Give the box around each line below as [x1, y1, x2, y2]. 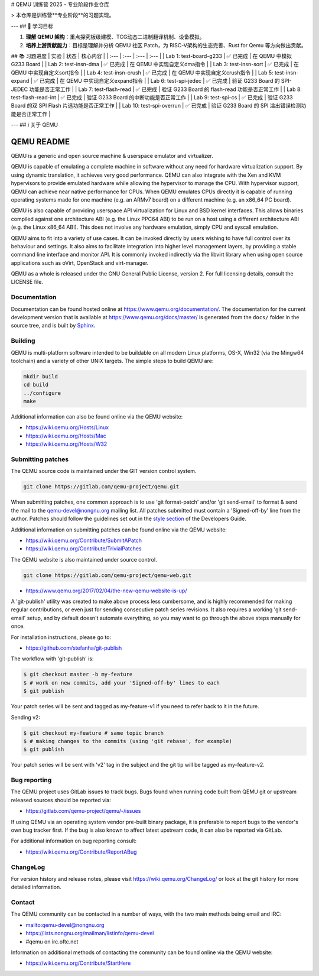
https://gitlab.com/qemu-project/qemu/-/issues [25, 808, 141, 815]
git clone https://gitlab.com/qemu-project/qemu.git [23, 484, 180, 490]
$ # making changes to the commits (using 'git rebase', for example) [23, 738, 233, 744]
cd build [23, 381, 49, 388]
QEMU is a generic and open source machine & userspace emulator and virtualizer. [11, 152, 214, 159]
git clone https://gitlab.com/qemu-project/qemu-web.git [23, 572, 192, 579]
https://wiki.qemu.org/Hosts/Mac [25, 432, 106, 439]
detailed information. [11, 884, 61, 891]
